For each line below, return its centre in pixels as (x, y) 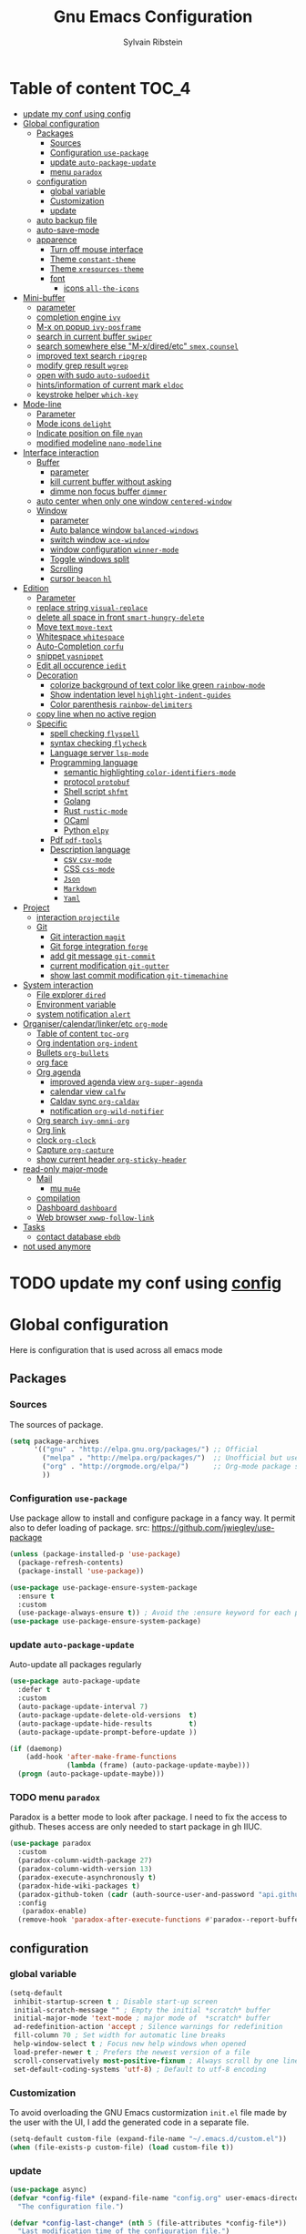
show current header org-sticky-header (111, 1159)
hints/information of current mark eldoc (110, 384)
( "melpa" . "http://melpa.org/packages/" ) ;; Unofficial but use (171, 1458)
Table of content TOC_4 (100, 88)
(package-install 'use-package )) (81, 1571)
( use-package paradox (51, 1844)
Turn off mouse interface (97, 249)
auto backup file (66, 220)
